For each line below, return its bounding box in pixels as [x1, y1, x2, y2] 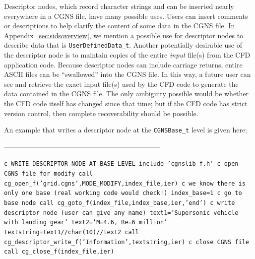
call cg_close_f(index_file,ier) [4, 248, 114, 256]
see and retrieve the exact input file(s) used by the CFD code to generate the [4, 78, 239, 89]
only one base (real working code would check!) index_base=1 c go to [4, 190, 242, 197]
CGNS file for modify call [4, 170, 93, 178]
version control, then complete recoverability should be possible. [4, 108, 198, 118]
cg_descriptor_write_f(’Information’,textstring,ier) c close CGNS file [4, 238, 249, 246]
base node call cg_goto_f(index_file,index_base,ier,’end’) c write [4, 199, 235, 207]
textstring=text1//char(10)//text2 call [4, 229, 139, 236]
